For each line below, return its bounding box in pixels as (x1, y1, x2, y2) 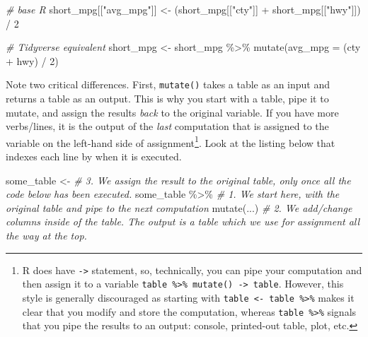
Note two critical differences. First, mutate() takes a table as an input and (6, 77, 330, 92)
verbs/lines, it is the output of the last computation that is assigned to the (6, 119, 329, 134)
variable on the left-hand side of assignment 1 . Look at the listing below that (6, 133, 335, 150)
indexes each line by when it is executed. (6, 149, 182, 164)
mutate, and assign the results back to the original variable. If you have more (6, 105, 339, 119)
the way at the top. (6, 228, 87, 243)
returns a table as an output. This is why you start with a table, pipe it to (6, 91, 329, 106)
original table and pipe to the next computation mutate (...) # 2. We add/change (6, 200, 352, 215)
